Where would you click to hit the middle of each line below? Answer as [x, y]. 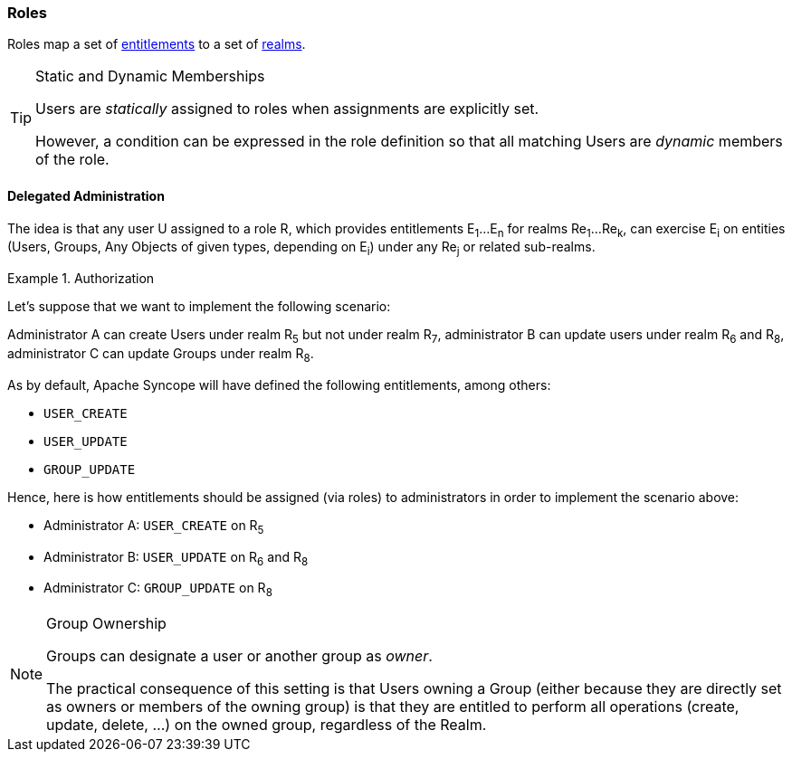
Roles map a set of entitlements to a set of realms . [157, 44]
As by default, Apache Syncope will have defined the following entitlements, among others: [279, 384]
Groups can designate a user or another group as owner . [239, 656]
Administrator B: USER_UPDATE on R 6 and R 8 [176, 558]
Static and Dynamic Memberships [150, 76]
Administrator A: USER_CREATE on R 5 [154, 527]
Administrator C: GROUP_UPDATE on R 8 [158, 590]
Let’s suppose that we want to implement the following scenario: [199, 307]
